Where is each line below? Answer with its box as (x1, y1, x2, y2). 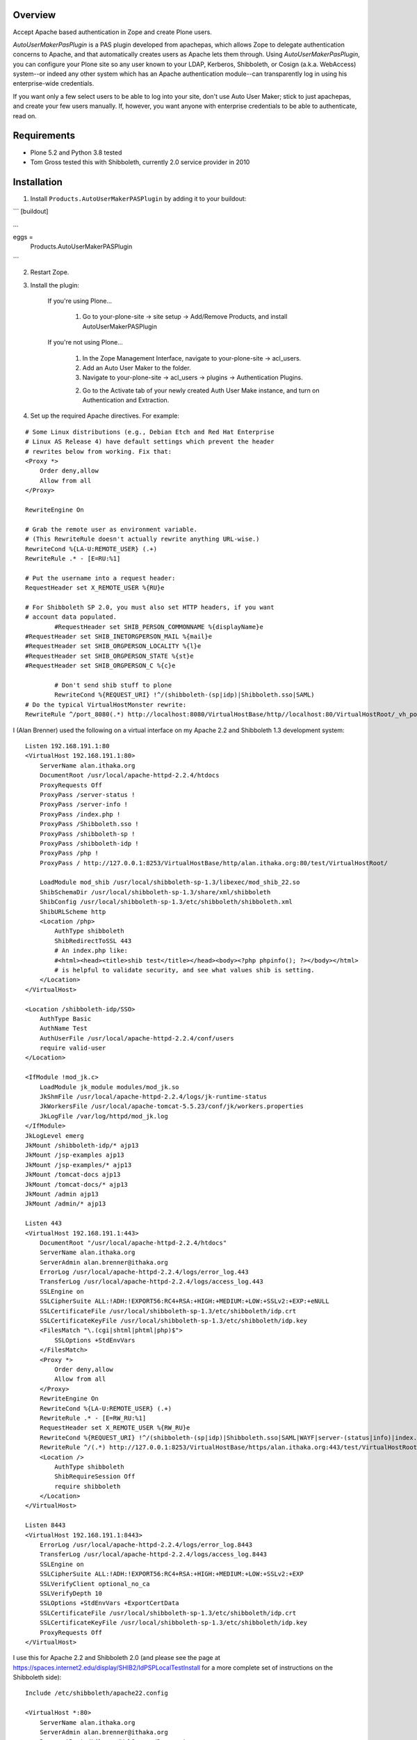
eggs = (13, 233, 33, 242)
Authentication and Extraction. (82, 396, 170, 404)
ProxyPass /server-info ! (39, 800, 129, 809)
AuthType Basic (39, 1015, 92, 1022)
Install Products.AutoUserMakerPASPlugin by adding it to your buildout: (30, 194, 247, 203)
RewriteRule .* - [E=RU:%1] (25, 554, 121, 562)
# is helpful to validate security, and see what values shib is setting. (54, 966, 315, 974)
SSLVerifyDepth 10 (39, 1589, 103, 1597)
